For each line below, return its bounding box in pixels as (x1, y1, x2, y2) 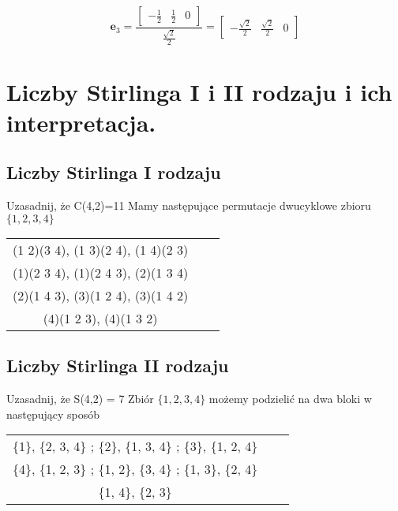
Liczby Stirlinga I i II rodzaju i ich (6, 75, 392, 107)
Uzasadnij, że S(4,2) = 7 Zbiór (6, 390, 154, 406)
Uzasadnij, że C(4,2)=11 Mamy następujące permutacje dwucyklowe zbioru (6, 197, 371, 214)
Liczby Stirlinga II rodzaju (6, 353, 229, 378)
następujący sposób (6, 405, 100, 422)
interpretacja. (6, 106, 156, 138)
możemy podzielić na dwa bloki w (208, 390, 372, 406)
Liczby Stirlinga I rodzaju (6, 160, 221, 185)
